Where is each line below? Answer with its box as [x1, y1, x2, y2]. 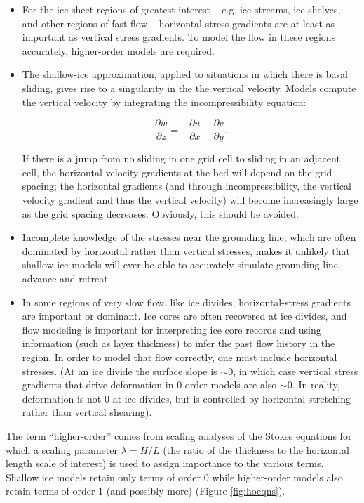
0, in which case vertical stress [228, 363, 358, 378]
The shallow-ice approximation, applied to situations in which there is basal [22, 67, 348, 81]
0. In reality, [287, 377, 340, 392]
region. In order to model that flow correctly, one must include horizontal [22, 349, 337, 364]
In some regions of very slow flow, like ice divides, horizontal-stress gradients [22, 294, 351, 309]
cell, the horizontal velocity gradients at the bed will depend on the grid [22, 164, 332, 179]
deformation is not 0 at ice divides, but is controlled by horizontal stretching [22, 391, 351, 405]
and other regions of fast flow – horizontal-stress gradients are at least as [22, 15, 335, 30]
